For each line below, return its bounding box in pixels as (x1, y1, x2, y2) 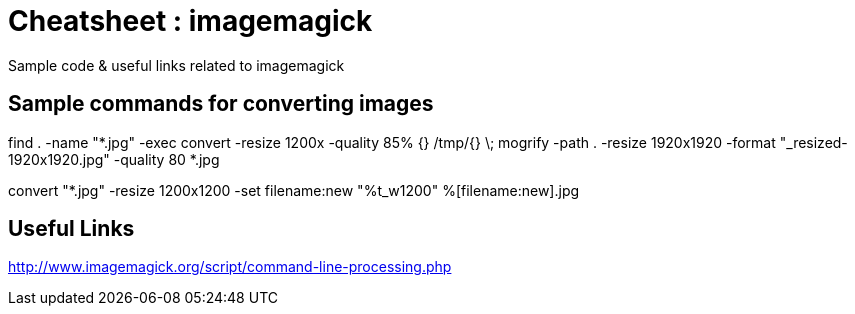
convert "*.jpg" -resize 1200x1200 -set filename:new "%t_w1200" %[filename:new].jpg (8, 181, 580, 199)
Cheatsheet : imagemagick (8, 4, 373, 38)
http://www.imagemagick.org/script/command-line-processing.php (8, 258, 452, 276)
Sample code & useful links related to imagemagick (8, 56, 345, 74)
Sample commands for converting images (8, 91, 434, 117)
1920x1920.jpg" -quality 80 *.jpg (8, 150, 220, 168)
